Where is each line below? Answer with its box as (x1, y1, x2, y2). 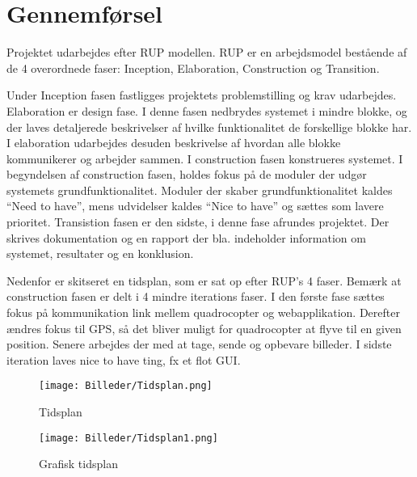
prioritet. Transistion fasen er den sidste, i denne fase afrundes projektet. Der (6, 213, 390, 230)
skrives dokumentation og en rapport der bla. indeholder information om (6, 229, 366, 246)
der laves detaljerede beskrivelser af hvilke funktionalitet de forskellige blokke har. (6, 118, 412, 135)
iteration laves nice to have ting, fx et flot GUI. (6, 351, 241, 368)
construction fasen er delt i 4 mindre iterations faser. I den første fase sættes (6, 288, 385, 305)
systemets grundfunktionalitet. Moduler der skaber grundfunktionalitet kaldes (6, 181, 393, 198)
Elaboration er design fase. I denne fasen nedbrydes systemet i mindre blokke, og (6, 102, 407, 119)
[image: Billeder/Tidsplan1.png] (39, 432, 218, 444)
